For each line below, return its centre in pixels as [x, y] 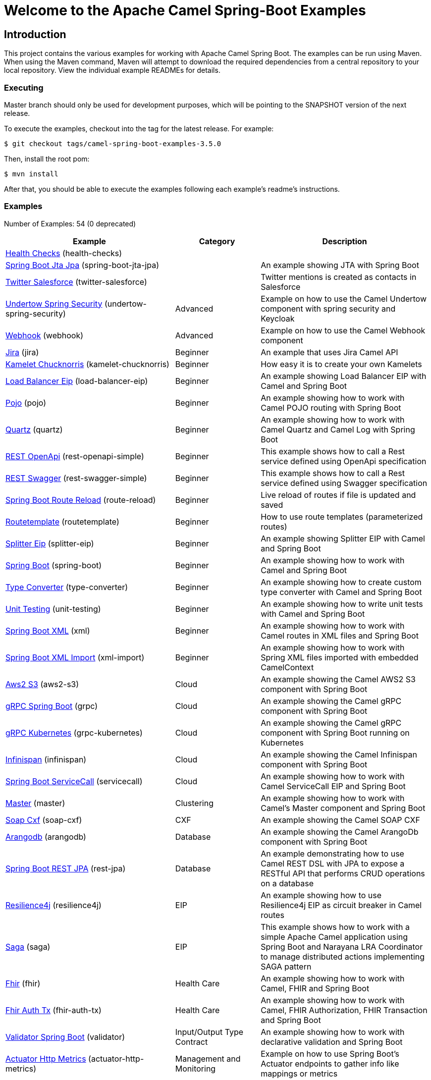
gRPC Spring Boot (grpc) [52, 706]
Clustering [194, 803]
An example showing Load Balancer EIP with [344, 376]
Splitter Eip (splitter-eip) [50, 543]
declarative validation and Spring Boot [332, 1042]
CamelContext [287, 667]
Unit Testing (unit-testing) [53, 609]
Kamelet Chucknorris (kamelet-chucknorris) [87, 364]
